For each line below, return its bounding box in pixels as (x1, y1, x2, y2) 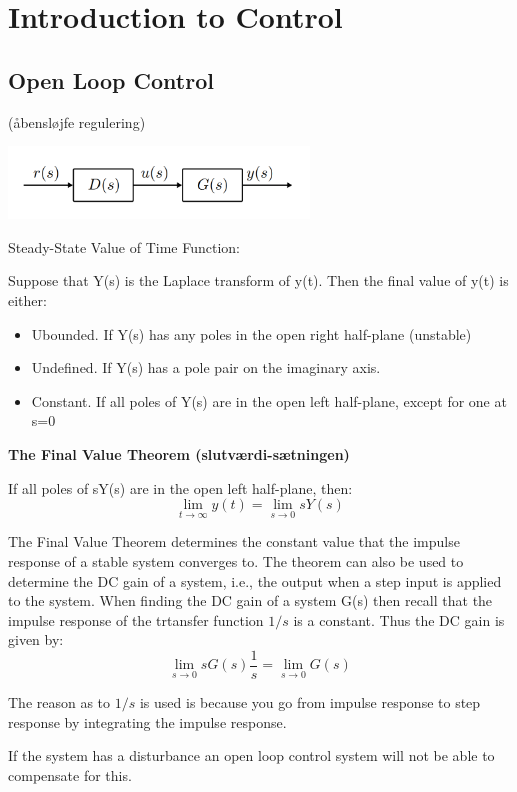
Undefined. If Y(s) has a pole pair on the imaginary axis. (31, 357, 381, 378)
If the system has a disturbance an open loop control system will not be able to (8, 745, 495, 766)
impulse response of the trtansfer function (8, 609, 264, 630)
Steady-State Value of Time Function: (8, 236, 240, 257)
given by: (8, 629, 64, 650)
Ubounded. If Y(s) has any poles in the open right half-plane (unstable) (31, 323, 472, 344)
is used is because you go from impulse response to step (139, 692, 481, 713)
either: (8, 290, 47, 311)
